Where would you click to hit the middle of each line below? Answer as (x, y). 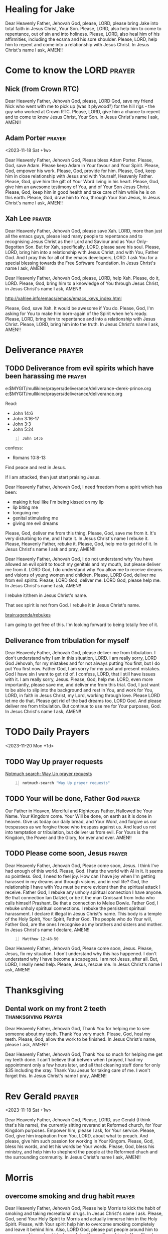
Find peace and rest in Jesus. (36, 468)
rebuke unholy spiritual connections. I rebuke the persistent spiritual (75, 908)
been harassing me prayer (46, 376)
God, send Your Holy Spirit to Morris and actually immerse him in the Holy (81, 1219)
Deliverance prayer (44, 350)
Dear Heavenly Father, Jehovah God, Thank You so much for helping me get (84, 1054)
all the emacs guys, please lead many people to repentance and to (74, 236)
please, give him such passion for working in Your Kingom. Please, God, (79, 1141)
